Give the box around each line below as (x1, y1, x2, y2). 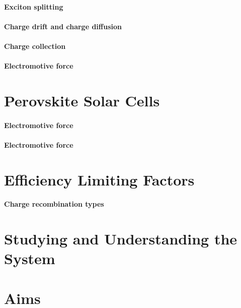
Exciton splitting (4, 1, 63, 12)
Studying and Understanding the (4, 228, 237, 249)
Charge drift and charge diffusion (4, 21, 122, 31)
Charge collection (4, 40, 66, 51)
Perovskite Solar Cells (4, 90, 160, 110)
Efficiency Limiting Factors (4, 169, 195, 190)
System (4, 248, 55, 269)
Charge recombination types (4, 199, 104, 209)
